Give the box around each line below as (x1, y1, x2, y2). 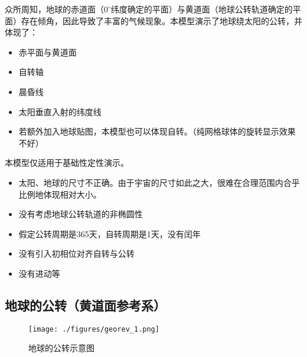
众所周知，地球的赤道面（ (5, 3, 104, 15)
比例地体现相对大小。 (18, 188, 102, 200)
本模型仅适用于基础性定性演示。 (5, 156, 129, 169)
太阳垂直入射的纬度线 (18, 105, 102, 117)
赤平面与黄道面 (18, 45, 77, 58)
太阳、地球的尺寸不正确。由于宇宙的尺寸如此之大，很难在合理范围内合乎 (18, 176, 300, 188)
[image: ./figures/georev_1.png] (28, 325, 159, 333)
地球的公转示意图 (28, 342, 94, 354)
